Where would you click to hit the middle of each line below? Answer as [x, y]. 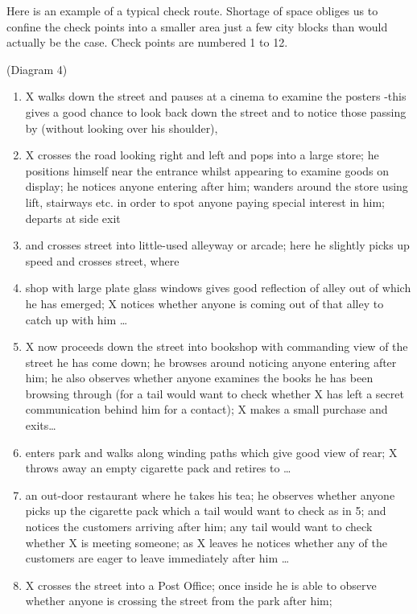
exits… [41, 425]
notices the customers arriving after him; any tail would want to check [199, 527]
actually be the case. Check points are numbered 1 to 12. [147, 42]
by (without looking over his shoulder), [122, 128]
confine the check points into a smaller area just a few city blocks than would [197, 26]
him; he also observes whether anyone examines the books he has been [199, 378]
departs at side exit [73, 218]
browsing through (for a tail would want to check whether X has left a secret [215, 393]
